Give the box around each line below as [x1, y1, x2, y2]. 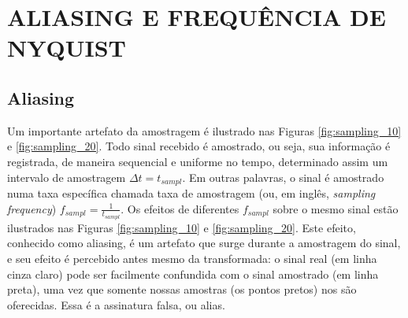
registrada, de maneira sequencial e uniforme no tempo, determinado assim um [7, 153, 388, 169]
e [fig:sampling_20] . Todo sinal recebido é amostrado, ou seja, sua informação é [7, 138, 391, 154]
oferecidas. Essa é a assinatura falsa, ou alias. [7, 296, 225, 312]
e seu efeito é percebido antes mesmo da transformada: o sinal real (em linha [7, 250, 377, 267]
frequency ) [7, 200, 57, 216]
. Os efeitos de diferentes [121, 200, 239, 216]
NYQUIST [7, 31, 127, 64]
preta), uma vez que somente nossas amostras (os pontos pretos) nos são [7, 281, 357, 298]
